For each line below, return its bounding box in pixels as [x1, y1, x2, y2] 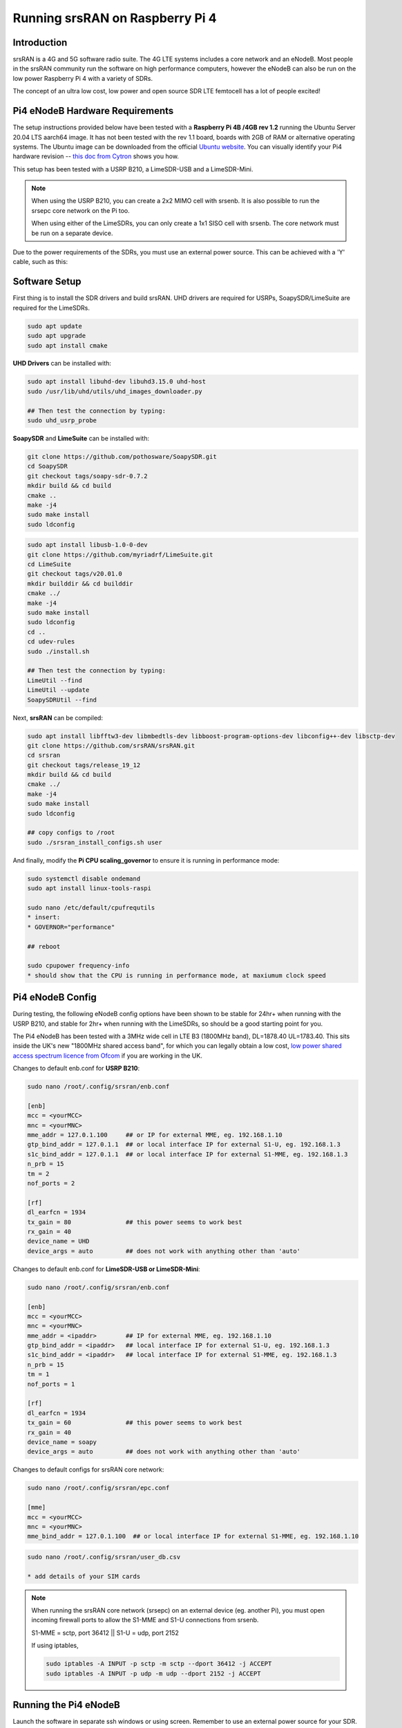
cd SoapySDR [27, 462, 68, 470]
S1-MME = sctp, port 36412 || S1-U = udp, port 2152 [31, 1628, 180, 1637]
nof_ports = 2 [27, 1179, 75, 1187]
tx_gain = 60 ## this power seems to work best [27, 1419, 242, 1427]
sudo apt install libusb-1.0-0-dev [27, 541, 148, 549]
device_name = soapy [27, 1438, 97, 1446]
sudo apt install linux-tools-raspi [27, 885, 152, 892]
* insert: [27, 913, 61, 921]
